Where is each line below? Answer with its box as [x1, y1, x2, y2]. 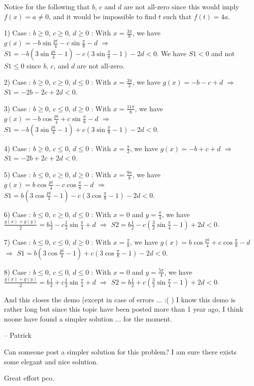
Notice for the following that [4, 1, 90, 11]
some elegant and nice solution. [4, 356, 98, 366]
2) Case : [4, 77, 31, 87]
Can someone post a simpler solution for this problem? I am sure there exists [4, 347, 237, 357]
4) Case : [4, 143, 31, 153]
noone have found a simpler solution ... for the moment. [4, 313, 172, 323]
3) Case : [4, 103, 31, 113]
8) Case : [4, 266, 31, 277]
